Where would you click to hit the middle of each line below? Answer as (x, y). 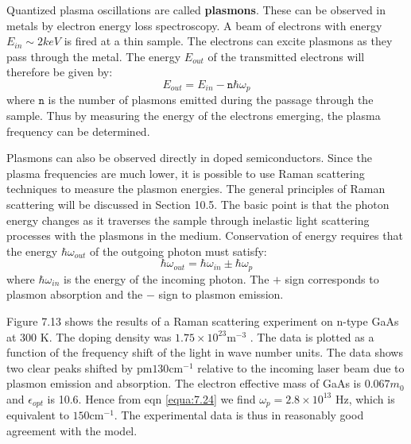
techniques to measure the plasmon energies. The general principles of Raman (196, 189)
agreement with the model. (72, 431)
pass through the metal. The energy (94, 56)
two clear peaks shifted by (70, 367)
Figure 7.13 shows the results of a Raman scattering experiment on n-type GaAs (203, 321)
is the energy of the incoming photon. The (167, 278)
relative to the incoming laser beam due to (301, 367)
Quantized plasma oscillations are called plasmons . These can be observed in (196, 10)
